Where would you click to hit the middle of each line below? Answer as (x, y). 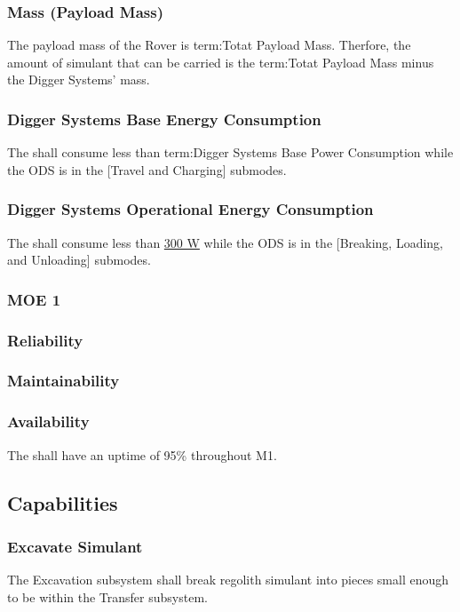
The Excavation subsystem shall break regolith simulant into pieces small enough (228, 580)
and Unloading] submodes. (79, 260)
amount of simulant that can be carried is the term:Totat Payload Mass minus (221, 62)
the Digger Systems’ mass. (79, 79)
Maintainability (63, 381)
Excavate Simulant (75, 546)
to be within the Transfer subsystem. (107, 596)
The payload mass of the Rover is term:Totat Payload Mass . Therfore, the (209, 45)
